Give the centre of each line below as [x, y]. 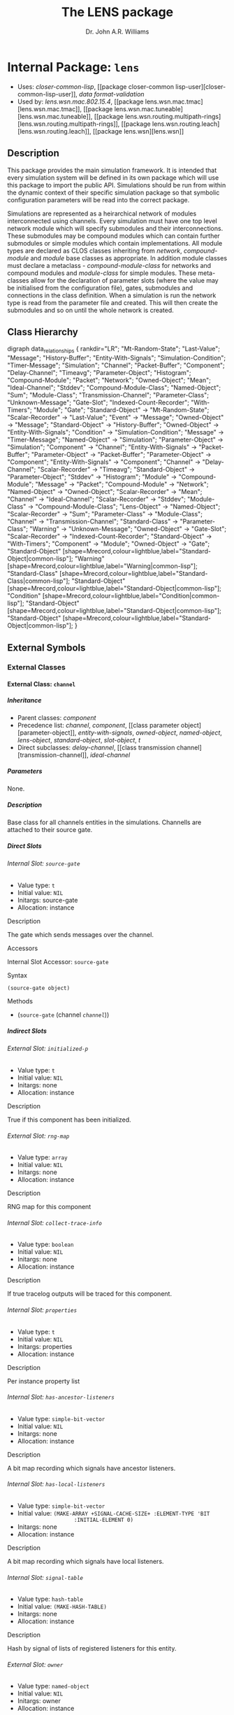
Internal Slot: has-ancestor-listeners [61, 1397]
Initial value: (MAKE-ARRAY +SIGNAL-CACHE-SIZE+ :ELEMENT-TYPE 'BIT [114, 1513]
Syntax [17, 975]
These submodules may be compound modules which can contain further [114, 236]
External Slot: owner [35, 1664]
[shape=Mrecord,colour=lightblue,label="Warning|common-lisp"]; [102, 566]
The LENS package [117, 12]
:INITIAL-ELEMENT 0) [104, 1520]
